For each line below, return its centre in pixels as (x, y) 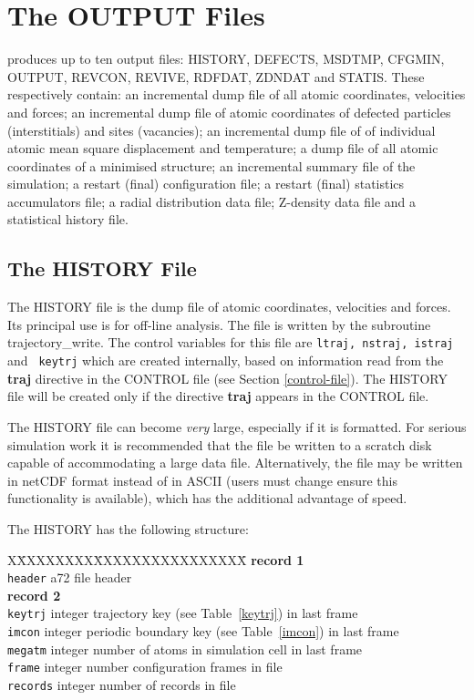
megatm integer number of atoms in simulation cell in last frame (185, 649)
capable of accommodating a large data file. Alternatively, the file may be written (235, 463)
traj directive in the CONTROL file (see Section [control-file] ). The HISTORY (227, 378)
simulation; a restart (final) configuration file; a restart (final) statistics (206, 184)
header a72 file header (70, 577)
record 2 (34, 595)
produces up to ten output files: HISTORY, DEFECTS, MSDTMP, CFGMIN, (226, 59)
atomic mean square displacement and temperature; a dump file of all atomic (223, 148)
